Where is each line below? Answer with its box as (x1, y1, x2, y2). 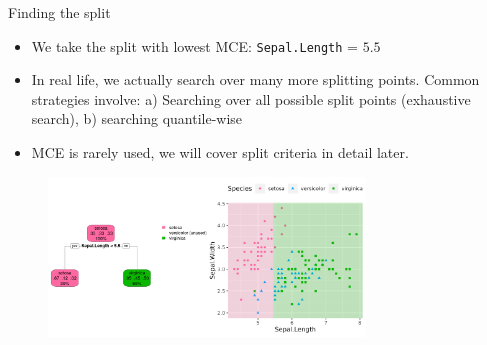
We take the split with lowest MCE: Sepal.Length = (31, 35, 358, 56)
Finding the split (8, 2, 111, 22)
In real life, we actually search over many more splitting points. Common (31, 69, 480, 90)
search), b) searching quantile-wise (31, 108, 243, 129)
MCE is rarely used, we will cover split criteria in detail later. (31, 142, 409, 163)
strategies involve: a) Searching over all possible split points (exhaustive (31, 88, 471, 109)
